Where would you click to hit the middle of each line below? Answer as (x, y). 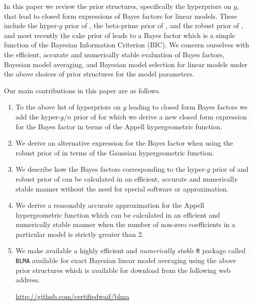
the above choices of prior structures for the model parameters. (99, 74)
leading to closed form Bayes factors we (188, 107)
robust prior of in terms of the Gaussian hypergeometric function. (115, 152)
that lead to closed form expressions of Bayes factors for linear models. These (121, 16)
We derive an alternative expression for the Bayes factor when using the (124, 143)
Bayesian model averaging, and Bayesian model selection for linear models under (126, 64)
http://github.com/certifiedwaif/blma (72, 296)
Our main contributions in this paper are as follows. (82, 90)
